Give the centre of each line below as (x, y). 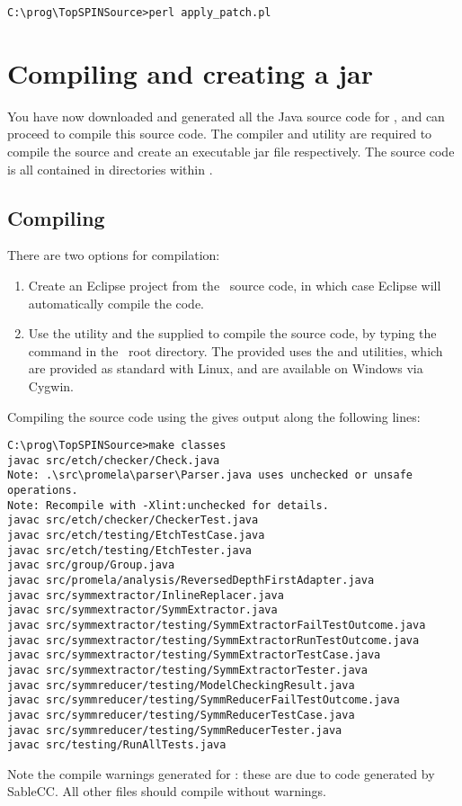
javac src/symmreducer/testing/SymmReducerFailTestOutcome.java (204, 700)
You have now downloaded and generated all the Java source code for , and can (226, 116)
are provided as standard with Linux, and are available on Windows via (226, 368)
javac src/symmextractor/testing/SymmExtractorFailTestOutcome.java (217, 625)
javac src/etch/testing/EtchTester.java (130, 550)
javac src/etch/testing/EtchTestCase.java (136, 536)
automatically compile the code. (116, 303)
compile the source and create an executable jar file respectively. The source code (231, 151)
